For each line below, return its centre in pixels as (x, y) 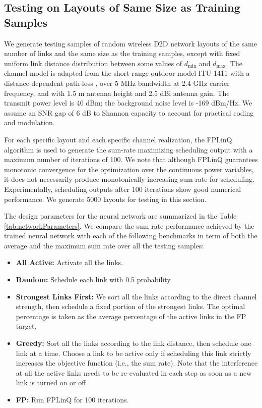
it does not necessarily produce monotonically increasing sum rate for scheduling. (129, 179)
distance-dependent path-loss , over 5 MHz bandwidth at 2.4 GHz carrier (117, 83)
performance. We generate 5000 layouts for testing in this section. (105, 199)
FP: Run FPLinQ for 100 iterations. (72, 399)
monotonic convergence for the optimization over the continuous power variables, (129, 169)
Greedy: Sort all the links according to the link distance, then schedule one (134, 343)
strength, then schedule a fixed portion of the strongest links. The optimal (130, 306)
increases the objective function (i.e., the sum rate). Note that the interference (137, 363)
